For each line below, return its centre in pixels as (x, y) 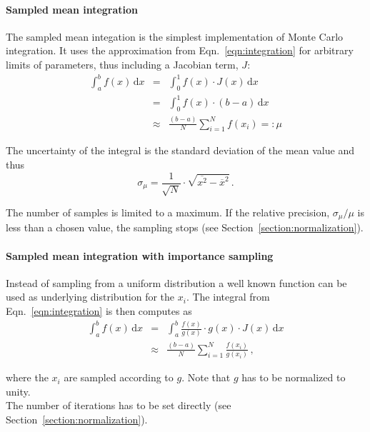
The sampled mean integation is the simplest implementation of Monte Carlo (175, 36)
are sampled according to (119, 377)
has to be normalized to (294, 377)
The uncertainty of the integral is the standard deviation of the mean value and (180, 150)
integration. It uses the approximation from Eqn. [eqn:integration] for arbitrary (180, 50)
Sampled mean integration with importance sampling (140, 255)
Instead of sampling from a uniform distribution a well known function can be (176, 282)
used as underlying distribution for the (90, 297)
